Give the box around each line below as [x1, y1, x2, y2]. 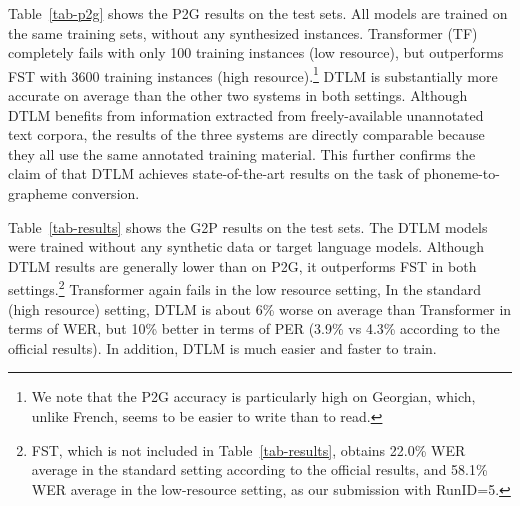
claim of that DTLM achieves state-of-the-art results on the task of [8, 163, 420, 184]
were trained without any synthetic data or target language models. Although [8, 236, 484, 257]
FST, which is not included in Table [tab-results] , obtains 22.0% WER [31, 439, 466, 460]
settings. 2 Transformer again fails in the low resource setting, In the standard [8, 276, 481, 300]
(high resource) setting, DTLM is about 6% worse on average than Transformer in [8, 298, 512, 319]
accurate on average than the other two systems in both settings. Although [8, 85, 468, 106]
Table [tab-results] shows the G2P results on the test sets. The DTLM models [8, 216, 488, 237]
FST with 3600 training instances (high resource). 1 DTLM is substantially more [8, 62, 498, 86]
